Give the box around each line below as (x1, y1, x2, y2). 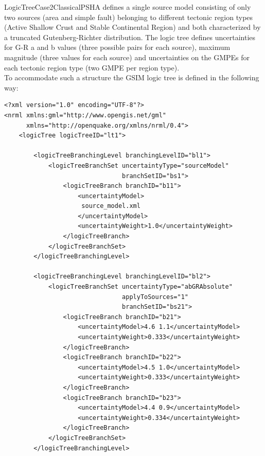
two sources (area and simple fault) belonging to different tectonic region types (4, 11, 253, 22)
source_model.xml (81, 202, 140, 210)
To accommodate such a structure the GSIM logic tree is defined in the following (4, 72, 259, 83)
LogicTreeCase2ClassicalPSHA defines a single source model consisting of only (4, 2, 251, 12)
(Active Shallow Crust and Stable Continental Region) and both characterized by (4, 22, 261, 32)
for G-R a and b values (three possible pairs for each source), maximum (4, 42, 231, 52)
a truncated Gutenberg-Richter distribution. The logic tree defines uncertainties (4, 31, 256, 42)
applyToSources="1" (122, 293, 188, 301)
